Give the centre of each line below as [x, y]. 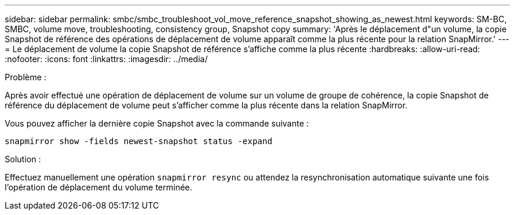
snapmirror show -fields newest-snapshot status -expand [139, 141]
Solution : [23, 159]
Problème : [26, 77]
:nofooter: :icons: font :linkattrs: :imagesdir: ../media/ [106, 59]
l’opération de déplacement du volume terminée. [98, 187]
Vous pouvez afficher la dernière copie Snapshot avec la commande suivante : [157, 123]
